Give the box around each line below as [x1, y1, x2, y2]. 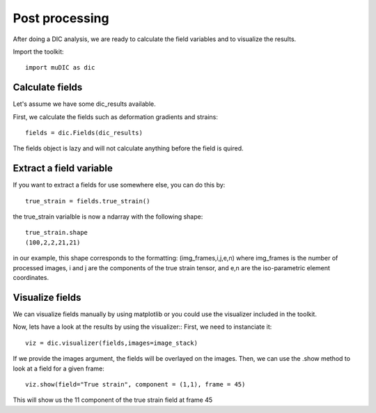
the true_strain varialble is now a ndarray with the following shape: [13, 212, 203, 221]
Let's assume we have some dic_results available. [13, 100, 156, 108]
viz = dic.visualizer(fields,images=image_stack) [25, 338, 198, 347]
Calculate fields [13, 81, 83, 93]
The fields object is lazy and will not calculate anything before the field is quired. [13, 144, 244, 153]
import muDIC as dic [25, 63, 95, 72]
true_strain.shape [25, 228, 88, 237]
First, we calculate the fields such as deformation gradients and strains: [13, 112, 219, 121]
